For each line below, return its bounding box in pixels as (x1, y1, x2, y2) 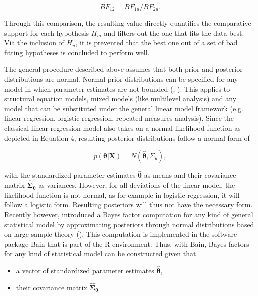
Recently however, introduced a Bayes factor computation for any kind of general (4, 209, 253, 219)
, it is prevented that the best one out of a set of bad (75, 37, 238, 48)
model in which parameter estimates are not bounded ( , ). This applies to (4, 83, 230, 94)
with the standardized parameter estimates (4, 170, 136, 180)
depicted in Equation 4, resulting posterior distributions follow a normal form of (4, 132, 250, 143)
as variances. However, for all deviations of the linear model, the (38, 180, 235, 190)
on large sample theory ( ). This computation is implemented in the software (4, 229, 237, 239)
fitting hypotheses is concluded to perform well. (4, 47, 150, 57)
